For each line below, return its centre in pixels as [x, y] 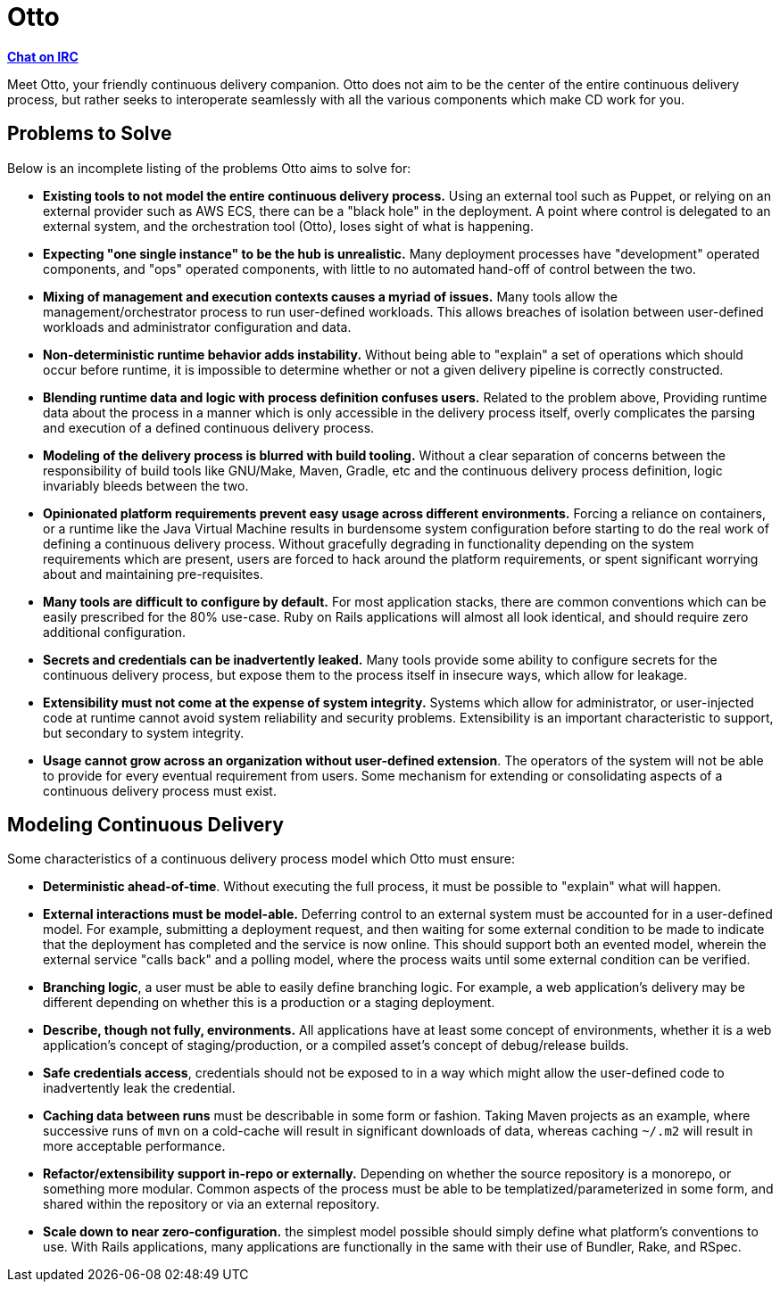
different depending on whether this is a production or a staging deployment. [269, 1003]
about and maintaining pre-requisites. [153, 574]
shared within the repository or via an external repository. [212, 1204]
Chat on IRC [43, 56]
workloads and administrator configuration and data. [197, 326]
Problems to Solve [90, 134]
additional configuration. [115, 632]
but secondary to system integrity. [144, 732]
